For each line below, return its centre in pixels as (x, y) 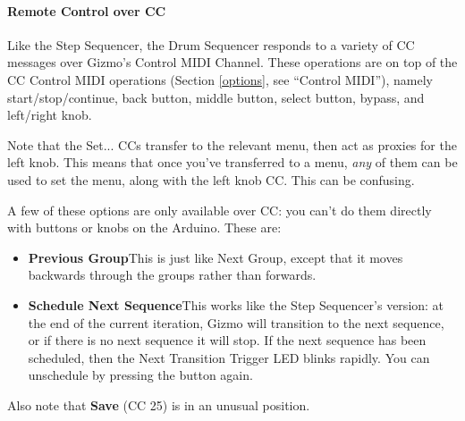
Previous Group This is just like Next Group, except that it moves (216, 257)
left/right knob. (50, 115)
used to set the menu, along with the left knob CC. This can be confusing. (211, 179)
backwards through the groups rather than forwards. (172, 275)
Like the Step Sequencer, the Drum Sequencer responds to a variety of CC (211, 44)
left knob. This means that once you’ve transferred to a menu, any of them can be (232, 162)
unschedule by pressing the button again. (140, 375)
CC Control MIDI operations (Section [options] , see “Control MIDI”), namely (220, 79)
